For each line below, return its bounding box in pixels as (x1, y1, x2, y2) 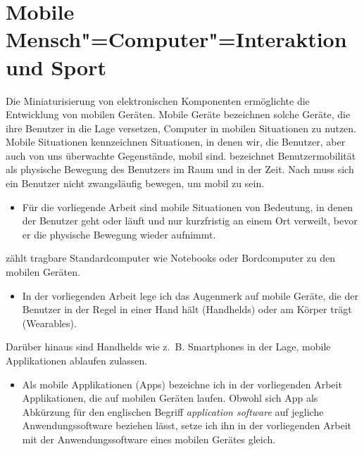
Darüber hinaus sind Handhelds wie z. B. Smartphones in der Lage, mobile (6, 339, 331, 354)
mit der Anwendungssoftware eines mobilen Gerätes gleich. (22, 431, 276, 446)
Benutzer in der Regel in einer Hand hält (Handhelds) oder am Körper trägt (22, 302, 352, 317)
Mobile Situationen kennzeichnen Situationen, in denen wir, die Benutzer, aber (6, 134, 346, 149)
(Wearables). (22, 315, 77, 330)
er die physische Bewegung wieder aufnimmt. (22, 227, 216, 241)
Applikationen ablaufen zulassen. (6, 353, 148, 367)
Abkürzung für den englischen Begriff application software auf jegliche (22, 404, 324, 419)
